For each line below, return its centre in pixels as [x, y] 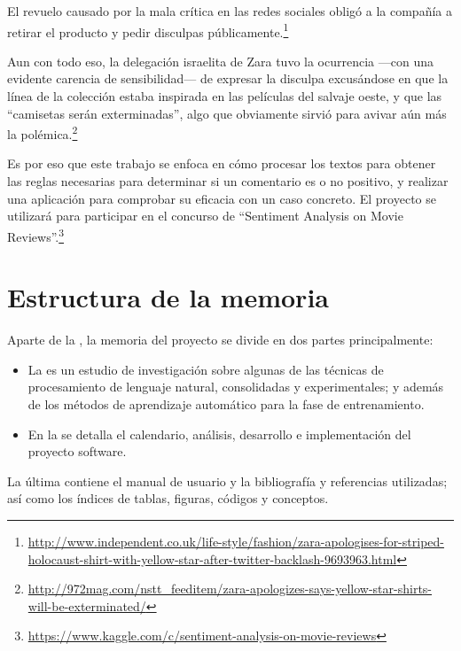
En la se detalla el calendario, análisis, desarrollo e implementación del [219, 434]
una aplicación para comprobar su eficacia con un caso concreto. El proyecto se [222, 198]
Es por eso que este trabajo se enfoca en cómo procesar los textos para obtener [222, 163]
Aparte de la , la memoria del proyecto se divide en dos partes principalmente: [220, 340]
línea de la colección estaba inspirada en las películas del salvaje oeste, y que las [225, 96]
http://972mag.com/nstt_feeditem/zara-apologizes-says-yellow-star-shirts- [230, 589]
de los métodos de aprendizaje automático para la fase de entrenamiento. [226, 404]
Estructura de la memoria [168, 297]
